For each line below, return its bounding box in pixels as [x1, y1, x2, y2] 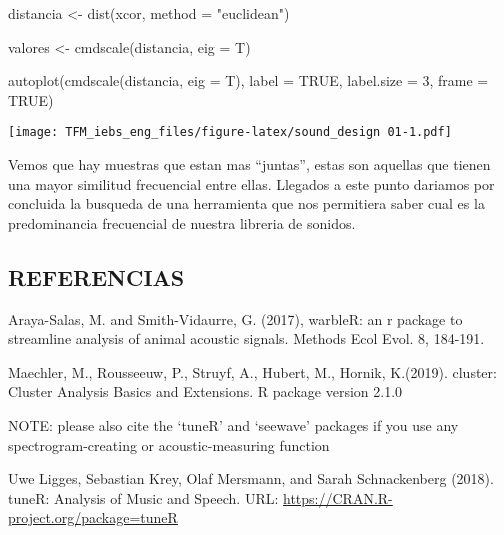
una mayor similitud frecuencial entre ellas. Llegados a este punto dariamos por [8, 173, 495, 194]
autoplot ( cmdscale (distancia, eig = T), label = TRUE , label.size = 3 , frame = [8, 70, 489, 91]
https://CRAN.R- [283, 487, 393, 508]
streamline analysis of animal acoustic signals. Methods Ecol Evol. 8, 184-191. [8, 328, 485, 349]
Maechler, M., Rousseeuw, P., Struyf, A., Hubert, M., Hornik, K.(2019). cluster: [8, 361, 497, 382]
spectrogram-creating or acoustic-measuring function [8, 434, 330, 455]
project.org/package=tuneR [8, 507, 178, 528]
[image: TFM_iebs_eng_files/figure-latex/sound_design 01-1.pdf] [8, 125, 452, 140]
